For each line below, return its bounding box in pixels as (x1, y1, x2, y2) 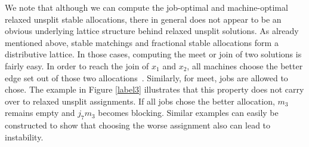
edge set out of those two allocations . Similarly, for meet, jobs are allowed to (5, 71, 288, 84)
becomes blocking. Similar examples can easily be (98, 106, 279, 119)
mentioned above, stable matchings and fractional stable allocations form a (5, 36, 279, 48)
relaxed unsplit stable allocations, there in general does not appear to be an (5, 13, 282, 25)
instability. (5, 130, 44, 143)
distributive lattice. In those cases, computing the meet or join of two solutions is (5, 48, 302, 60)
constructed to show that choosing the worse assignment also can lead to (5, 119, 271, 131)
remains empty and (5, 106, 75, 119)
